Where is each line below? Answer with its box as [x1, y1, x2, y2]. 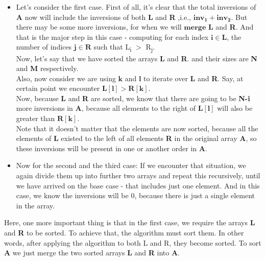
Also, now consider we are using [16, 73, 116, 83]
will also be [217, 103, 253, 113]
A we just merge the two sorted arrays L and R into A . [4, 247, 180, 258]
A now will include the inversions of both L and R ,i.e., [16, 11, 191, 22]
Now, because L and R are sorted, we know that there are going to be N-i [16, 92, 250, 103]
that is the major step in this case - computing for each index [16, 31, 209, 42]
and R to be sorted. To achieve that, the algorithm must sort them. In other [4, 227, 244, 238]
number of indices [16, 41, 72, 52]
